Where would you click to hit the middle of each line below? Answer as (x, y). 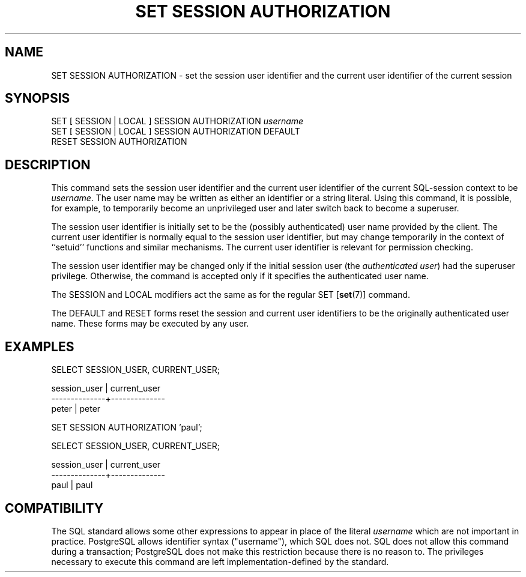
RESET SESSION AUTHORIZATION (119, 142)
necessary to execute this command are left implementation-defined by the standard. (220, 561)
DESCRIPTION (48, 165)
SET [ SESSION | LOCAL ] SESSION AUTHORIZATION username (177, 121)
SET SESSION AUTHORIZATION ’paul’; (127, 427)
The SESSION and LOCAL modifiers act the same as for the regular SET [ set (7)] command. (231, 295)
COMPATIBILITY (54, 508)
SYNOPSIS (38, 98)
